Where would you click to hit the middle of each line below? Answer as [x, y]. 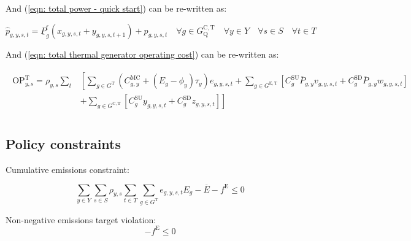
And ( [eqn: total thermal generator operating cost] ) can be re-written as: [142, 54]
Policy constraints [63, 143]
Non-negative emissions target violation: [81, 219]
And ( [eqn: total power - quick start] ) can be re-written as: [116, 8]
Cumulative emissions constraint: [67, 169]
